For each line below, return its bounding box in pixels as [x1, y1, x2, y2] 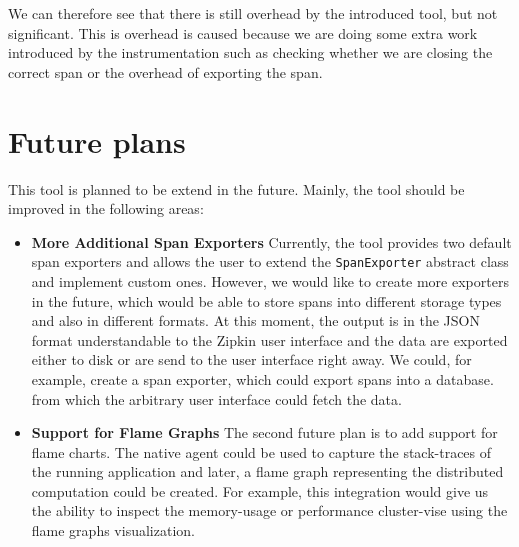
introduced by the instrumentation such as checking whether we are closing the [8, 42, 493, 63]
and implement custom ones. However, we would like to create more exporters [31, 270, 509, 291]
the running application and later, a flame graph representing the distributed [31, 461, 504, 482]
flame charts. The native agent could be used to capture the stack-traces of [31, 441, 492, 462]
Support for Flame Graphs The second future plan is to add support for [31, 422, 498, 443]
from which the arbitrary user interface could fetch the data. [31, 388, 402, 409]
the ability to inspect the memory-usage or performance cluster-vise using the [31, 500, 508, 521]
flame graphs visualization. [31, 520, 195, 541]
